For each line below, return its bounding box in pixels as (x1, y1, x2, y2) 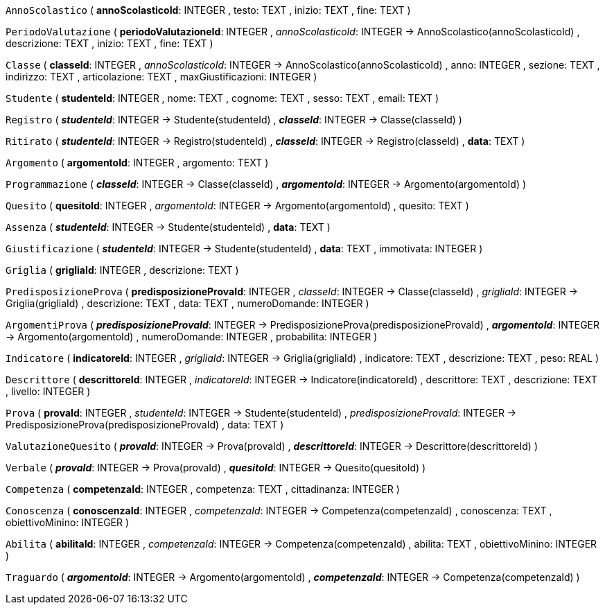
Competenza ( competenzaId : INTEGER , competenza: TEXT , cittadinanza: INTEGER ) (6, 483, 400, 495)
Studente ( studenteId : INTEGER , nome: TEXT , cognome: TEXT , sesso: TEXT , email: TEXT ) (6, 92, 439, 104)
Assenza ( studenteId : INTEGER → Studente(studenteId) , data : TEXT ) (6, 221, 331, 233)
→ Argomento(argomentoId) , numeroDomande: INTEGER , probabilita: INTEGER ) (6, 331, 378, 342)
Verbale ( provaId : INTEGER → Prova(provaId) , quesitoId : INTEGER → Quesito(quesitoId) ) (6, 462, 426, 473)
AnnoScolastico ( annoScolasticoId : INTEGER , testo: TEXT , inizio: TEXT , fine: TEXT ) (6, 4, 411, 16)
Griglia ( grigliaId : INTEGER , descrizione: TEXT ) (6, 264, 239, 276)
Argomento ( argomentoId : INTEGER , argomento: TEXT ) (6, 157, 269, 168)
